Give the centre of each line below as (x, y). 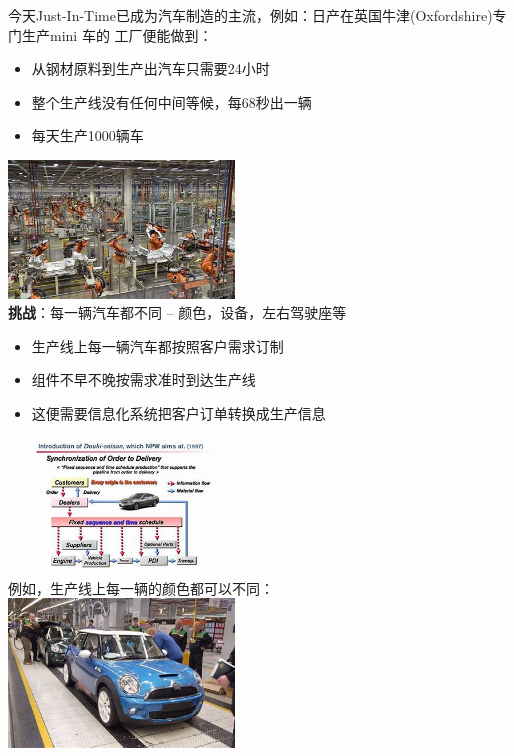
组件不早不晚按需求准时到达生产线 (143, 379)
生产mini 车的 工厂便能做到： (117, 34)
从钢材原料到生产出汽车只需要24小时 (150, 68)
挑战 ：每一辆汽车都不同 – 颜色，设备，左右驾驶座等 (177, 312)
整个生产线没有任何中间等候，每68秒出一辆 (171, 101)
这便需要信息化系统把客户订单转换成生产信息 (178, 412)
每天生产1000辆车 (87, 135)
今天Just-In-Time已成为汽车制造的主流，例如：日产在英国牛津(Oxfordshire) (250, 15)
